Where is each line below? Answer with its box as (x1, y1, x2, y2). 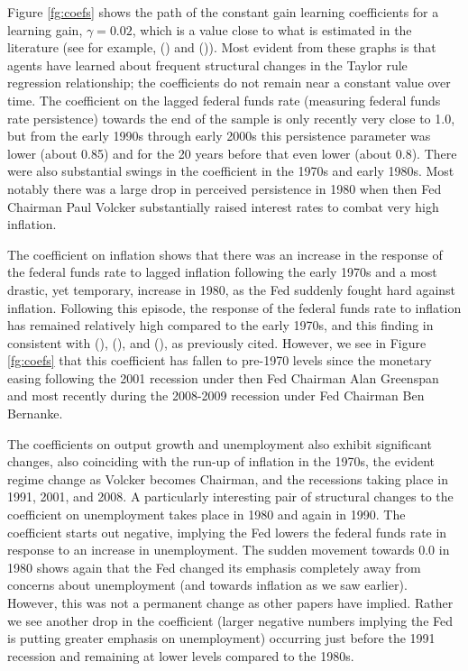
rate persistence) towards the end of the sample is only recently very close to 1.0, (7, 108, 455, 127)
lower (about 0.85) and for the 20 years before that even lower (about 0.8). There (7, 143, 457, 162)
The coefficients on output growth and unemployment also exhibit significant (7, 434, 432, 453)
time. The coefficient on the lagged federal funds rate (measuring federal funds (7, 90, 441, 109)
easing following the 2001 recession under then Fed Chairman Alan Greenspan (7, 368, 439, 387)
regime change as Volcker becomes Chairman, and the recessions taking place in (7, 469, 448, 488)
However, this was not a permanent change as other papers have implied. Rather (7, 593, 454, 611)
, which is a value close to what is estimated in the (132, 20, 412, 39)
